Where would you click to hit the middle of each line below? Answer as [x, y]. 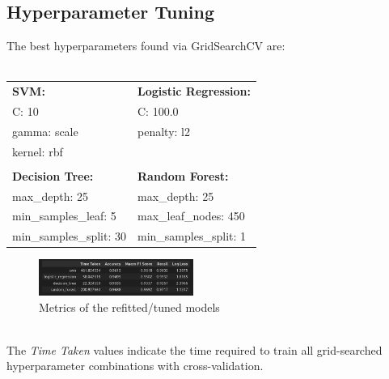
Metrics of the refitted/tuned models [129, 307]
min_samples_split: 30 [70, 236]
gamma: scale [45, 131]
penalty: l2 [164, 131]
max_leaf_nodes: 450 [191, 216]
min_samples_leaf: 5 [64, 216]
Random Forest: [183, 175]
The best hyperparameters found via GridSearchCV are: [146, 46]
